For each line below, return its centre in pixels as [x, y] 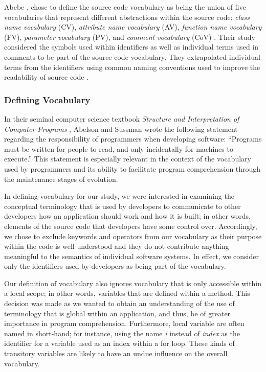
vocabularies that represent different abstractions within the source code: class [127, 17]
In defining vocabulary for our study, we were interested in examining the [119, 196]
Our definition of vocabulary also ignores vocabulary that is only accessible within [133, 283]
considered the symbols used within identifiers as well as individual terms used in [131, 47]
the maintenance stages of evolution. [61, 179]
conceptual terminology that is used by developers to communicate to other [123, 206]
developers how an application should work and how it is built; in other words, [127, 216]
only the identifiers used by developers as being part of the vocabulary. [115, 266]
